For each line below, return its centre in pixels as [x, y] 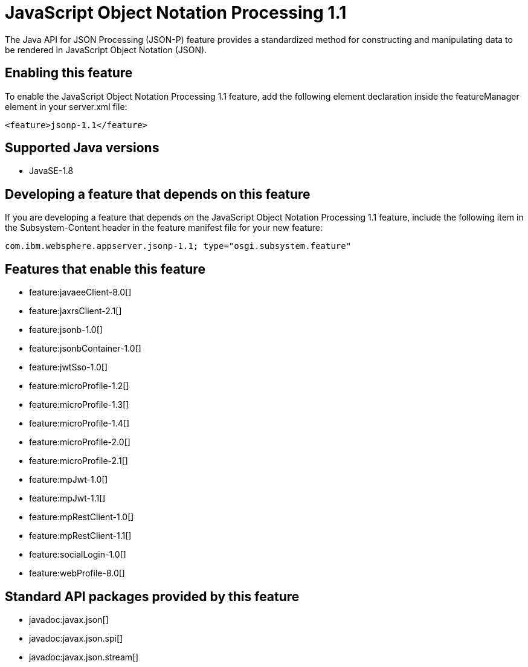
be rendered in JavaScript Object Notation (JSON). [106, 50]
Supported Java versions [82, 148]
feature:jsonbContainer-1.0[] [85, 349]
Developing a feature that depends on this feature [158, 194]
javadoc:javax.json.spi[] [76, 638]
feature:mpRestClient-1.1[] [80, 536]
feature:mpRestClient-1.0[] [82, 517]
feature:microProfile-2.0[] [80, 442]
